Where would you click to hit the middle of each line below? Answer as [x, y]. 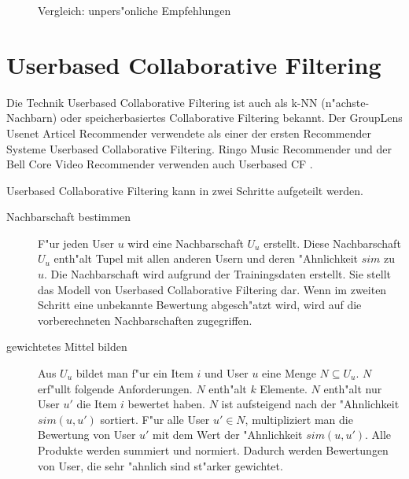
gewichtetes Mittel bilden [67, 346]
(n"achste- [345, 102]
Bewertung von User [87, 435]
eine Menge [289, 373]
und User [227, 373]
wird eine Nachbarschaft [186, 243]
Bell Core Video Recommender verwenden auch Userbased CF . [160, 164]
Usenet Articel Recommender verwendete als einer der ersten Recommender [189, 133]
